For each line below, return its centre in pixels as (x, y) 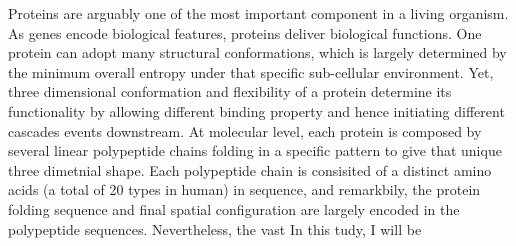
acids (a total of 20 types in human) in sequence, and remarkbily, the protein (244, 189)
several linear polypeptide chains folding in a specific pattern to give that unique (255, 150)
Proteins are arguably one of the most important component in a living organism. (258, 13)
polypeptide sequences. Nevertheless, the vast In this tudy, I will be (215, 228)
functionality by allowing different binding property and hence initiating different (256, 110)
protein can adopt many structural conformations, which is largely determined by (257, 52)
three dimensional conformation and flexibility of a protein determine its (230, 91)
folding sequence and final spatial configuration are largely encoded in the (234, 208)
